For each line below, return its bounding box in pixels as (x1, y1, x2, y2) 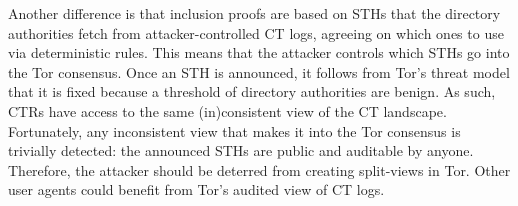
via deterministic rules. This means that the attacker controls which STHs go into (8, 42, 510, 63)
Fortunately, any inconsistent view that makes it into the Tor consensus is (8, 120, 461, 141)
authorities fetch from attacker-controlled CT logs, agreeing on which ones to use (8, 22, 504, 43)
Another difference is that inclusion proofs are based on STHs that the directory (8, 3, 501, 23)
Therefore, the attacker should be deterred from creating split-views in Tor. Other (8, 159, 511, 180)
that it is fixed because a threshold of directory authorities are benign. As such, (8, 81, 496, 102)
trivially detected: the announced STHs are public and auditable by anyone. (8, 140, 474, 161)
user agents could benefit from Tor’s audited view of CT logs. (8, 179, 385, 200)
